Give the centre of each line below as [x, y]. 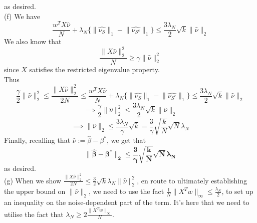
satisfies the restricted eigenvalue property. [94, 69]
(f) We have [22, 16]
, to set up [237, 191]
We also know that [33, 41]
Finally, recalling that [37, 140]
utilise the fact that [34, 214]
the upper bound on [35, 191]
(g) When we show [33, 180]
